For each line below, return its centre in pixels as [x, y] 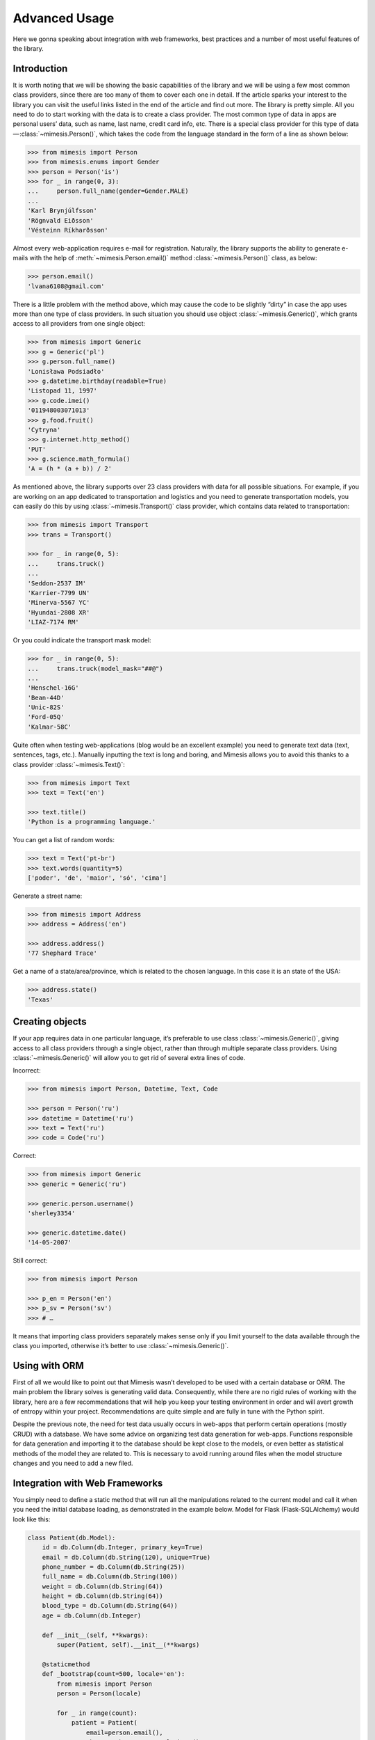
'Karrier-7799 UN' [59, 593]
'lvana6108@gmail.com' [66, 286]
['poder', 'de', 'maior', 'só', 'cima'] [97, 878]
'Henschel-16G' [53, 688]
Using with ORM [49, 1365]
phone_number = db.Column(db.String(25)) [114, 1567]
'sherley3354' [51, 1213]
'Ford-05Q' [46, 717]
